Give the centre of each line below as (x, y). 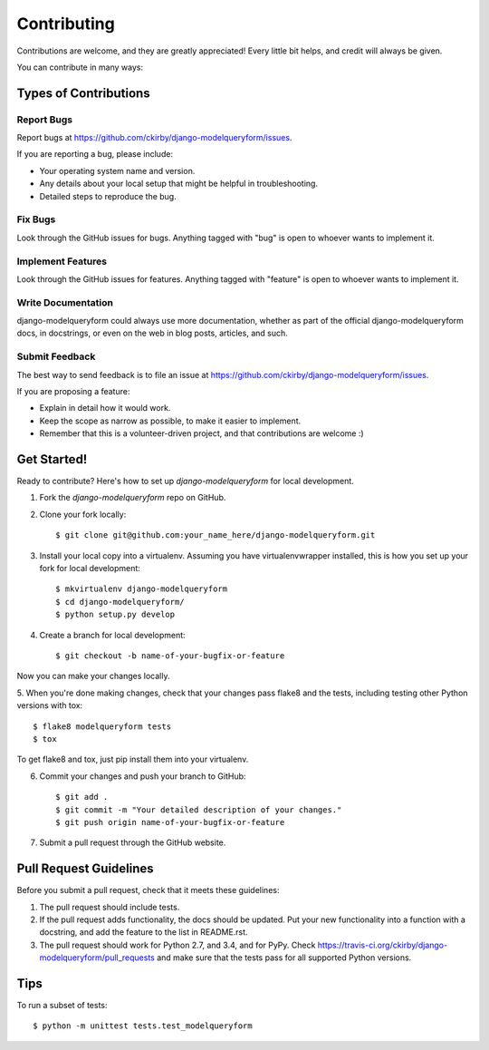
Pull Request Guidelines (85, 869)
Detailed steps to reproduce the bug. (108, 196)
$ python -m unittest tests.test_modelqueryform (143, 1026)
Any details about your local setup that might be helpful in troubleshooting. (179, 184)
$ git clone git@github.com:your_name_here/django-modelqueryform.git (216, 535)
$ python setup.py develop (115, 615)
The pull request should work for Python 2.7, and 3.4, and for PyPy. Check (177, 945)
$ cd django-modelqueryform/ (120, 602)
